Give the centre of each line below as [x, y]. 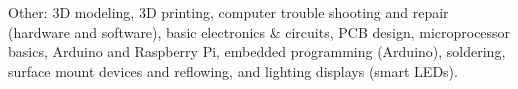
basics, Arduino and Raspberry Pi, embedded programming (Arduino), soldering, [257, 51]
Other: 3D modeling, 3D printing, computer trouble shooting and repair [228, 12]
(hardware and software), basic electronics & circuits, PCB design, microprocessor [259, 31]
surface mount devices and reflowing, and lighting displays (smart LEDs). [233, 70]
